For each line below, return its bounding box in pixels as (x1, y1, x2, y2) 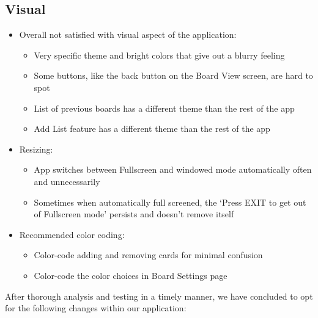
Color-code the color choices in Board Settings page (34, 269, 227, 281)
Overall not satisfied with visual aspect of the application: (19, 28, 237, 41)
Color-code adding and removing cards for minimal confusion (34, 248, 263, 261)
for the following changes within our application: (5, 302, 187, 314)
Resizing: (19, 142, 53, 155)
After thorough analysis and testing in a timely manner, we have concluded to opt (5, 289, 313, 302)
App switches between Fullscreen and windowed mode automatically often (34, 163, 312, 176)
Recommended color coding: (19, 228, 125, 240)
